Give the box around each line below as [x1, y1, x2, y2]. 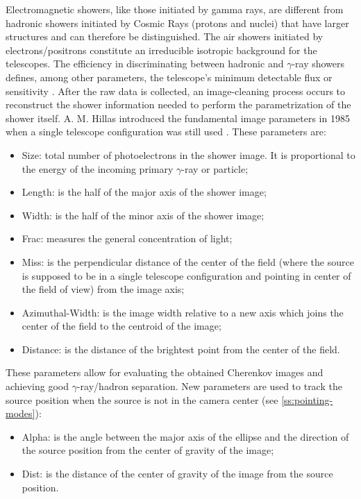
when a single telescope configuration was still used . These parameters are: [6, 124, 326, 139]
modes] [6, 406, 35, 421]
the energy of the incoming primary [22, 161, 174, 176]
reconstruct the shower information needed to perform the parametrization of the [6, 97, 351, 112]
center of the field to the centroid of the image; [22, 319, 221, 333]
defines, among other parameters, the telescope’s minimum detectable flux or [6, 69, 333, 84]
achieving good [6, 379, 69, 394]
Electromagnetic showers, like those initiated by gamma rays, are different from [6, 2, 344, 16]
